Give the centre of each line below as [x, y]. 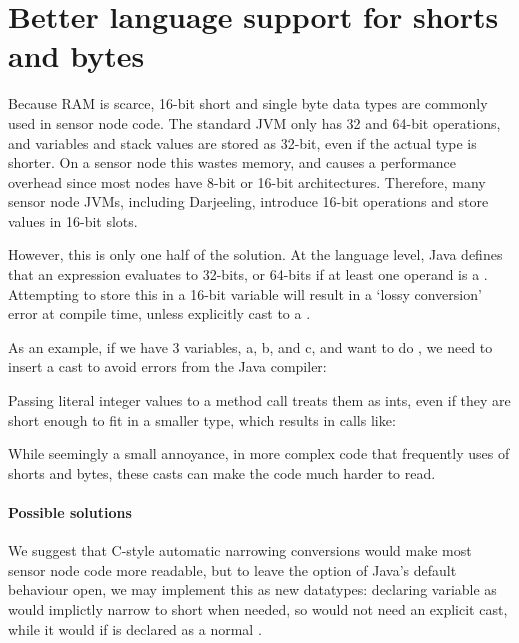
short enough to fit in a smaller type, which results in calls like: [202, 419]
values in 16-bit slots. [73, 220]
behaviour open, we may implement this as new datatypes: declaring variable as [252, 589]
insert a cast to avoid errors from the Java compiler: [167, 366]
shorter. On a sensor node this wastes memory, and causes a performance [232, 162]
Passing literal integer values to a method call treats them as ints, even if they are [259, 400]
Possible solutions [70, 512]
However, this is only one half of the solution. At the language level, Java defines [255, 254]
